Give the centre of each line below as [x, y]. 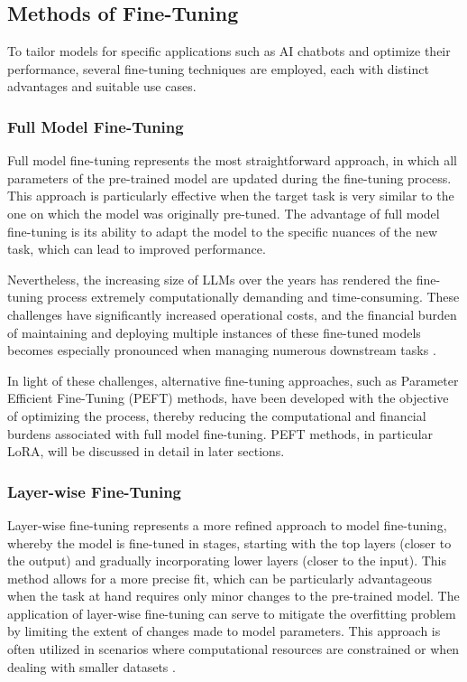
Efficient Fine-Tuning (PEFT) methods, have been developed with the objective [228, 398]
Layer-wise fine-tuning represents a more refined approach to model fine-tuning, [227, 524]
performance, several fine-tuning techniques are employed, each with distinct [218, 68]
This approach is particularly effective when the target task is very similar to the [231, 196]
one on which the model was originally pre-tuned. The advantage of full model [224, 213]
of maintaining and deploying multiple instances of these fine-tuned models [214, 332]
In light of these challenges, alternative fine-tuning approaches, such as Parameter [233, 380]
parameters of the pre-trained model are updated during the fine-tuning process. [229, 178]
